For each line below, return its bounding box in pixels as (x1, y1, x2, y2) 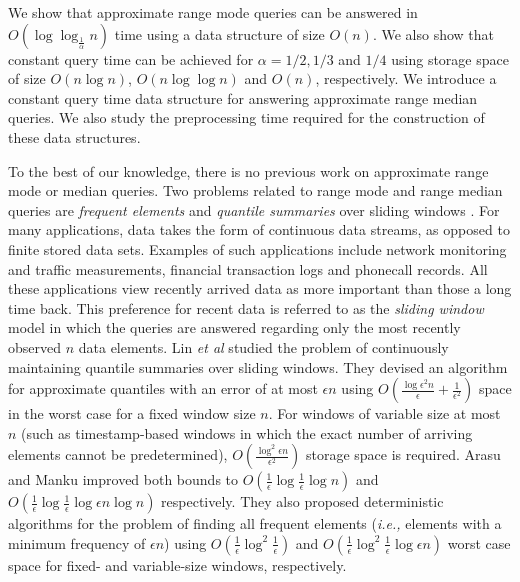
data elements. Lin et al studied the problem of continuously (78, 336, 449, 357)
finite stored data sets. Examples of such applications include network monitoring (8, 238, 507, 259)
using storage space (391, 48, 509, 69)
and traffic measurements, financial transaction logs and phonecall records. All (8, 258, 488, 279)
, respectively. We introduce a (315, 68, 497, 89)
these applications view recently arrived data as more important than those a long (8, 278, 512, 299)
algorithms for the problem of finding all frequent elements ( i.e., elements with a (8, 513, 502, 534)
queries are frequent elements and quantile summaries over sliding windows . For (8, 199, 500, 220)
